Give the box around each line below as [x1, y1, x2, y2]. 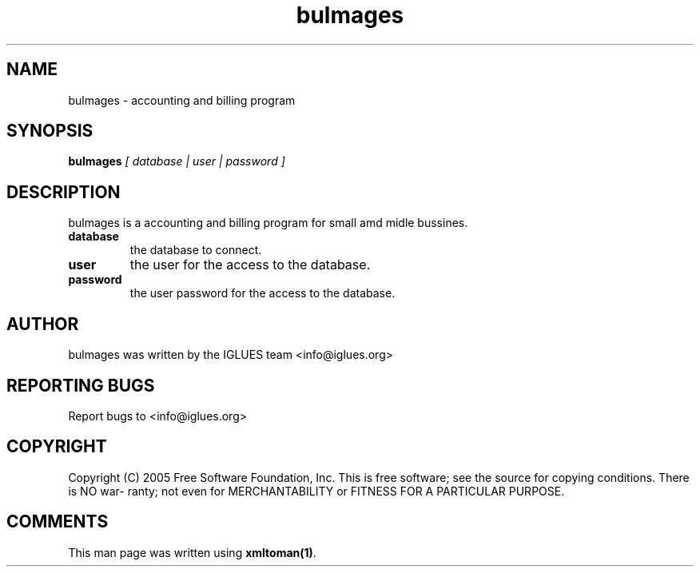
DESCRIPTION [6, 181, 121, 202]
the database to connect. [129, 243, 262, 257]
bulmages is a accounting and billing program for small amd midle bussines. [68, 216, 468, 230]
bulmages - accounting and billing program [68, 93, 296, 107]
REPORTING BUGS [6, 375, 155, 396]
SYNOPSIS [6, 121, 93, 141]
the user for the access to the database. [129, 257, 371, 273]
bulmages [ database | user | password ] [68, 154, 285, 169]
